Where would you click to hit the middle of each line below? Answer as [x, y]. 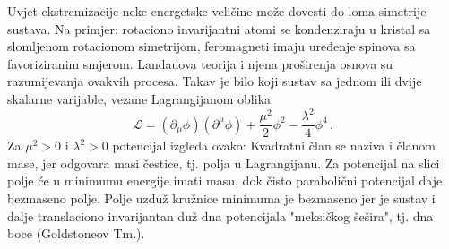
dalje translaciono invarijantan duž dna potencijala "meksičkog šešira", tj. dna [220, 215]
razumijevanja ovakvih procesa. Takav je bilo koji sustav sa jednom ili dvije [215, 81]
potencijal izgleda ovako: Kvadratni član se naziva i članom [274, 146]
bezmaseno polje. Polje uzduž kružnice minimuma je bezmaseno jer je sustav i [221, 197]
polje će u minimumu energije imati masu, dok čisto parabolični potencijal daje [225, 180]
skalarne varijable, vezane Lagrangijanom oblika [139, 98]
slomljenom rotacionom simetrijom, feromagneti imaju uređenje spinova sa [212, 46]
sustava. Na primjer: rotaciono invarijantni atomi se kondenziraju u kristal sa [219, 28]
